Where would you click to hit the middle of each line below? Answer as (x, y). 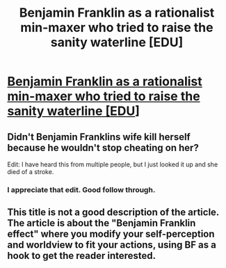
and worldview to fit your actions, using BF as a (112, 245)
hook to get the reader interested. (82, 256)
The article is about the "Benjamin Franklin (102, 223)
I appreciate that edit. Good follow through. (81, 189)
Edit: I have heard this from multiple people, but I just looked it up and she (113, 164)
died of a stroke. (31, 172)
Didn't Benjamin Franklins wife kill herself (99, 137)
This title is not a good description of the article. (113, 213)
